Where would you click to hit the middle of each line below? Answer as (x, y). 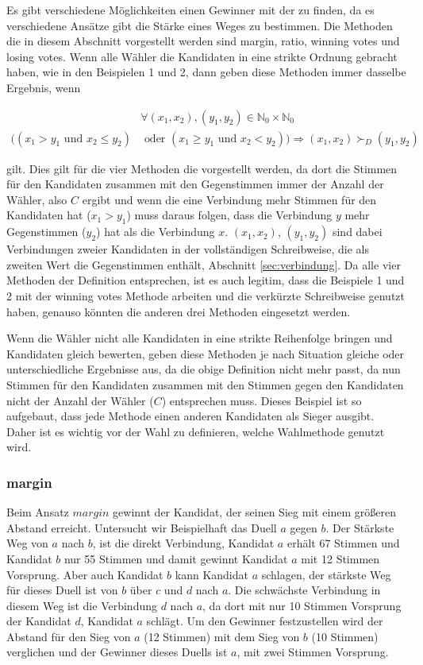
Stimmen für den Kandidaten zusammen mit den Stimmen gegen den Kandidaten (205, 384)
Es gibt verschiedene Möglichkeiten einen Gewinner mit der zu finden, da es (190, 10)
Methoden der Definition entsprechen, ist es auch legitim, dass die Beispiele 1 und (206, 280)
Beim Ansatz (38, 512)
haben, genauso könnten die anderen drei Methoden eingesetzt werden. (179, 311)
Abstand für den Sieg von (69, 636)
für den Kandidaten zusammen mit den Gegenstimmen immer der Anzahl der (195, 184)
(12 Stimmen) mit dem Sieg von (222, 636)
